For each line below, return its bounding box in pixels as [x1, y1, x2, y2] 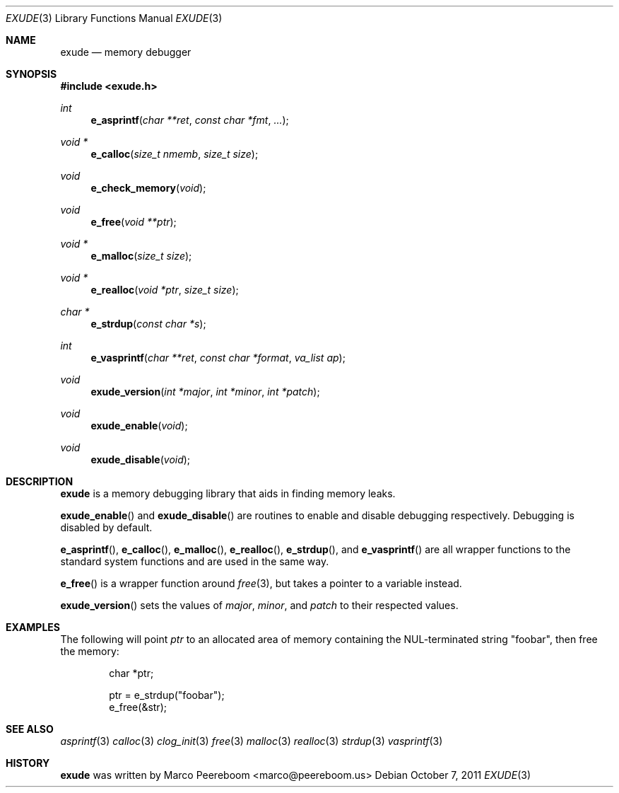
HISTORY [6, 757, 50, 769]
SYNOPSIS [6, 68, 57, 80]
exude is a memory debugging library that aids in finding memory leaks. [60, 487, 396, 499]
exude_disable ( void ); [90, 453, 191, 465]
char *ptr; [109, 667, 154, 679]
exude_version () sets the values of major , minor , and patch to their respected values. [60, 599, 459, 611]
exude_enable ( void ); [90, 419, 188, 432]
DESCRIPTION [6, 475, 73, 487]
